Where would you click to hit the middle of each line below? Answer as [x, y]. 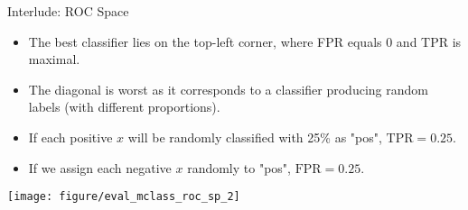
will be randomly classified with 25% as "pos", [255, 137]
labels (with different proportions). [124, 107]
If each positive [70, 137]
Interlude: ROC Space [68, 11]
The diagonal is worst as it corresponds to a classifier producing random [228, 89]
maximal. [54, 59]
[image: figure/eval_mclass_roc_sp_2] [124, 197]
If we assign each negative [100, 167]
